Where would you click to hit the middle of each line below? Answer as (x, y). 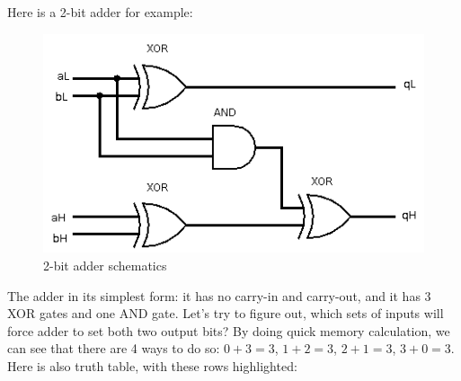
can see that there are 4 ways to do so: (114, 348)
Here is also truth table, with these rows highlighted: (152, 365)
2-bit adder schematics (105, 265)
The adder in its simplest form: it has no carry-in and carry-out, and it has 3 (219, 295)
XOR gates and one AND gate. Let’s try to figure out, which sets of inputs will (226, 313)
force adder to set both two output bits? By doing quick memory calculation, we (229, 330)
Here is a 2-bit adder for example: (100, 12)
